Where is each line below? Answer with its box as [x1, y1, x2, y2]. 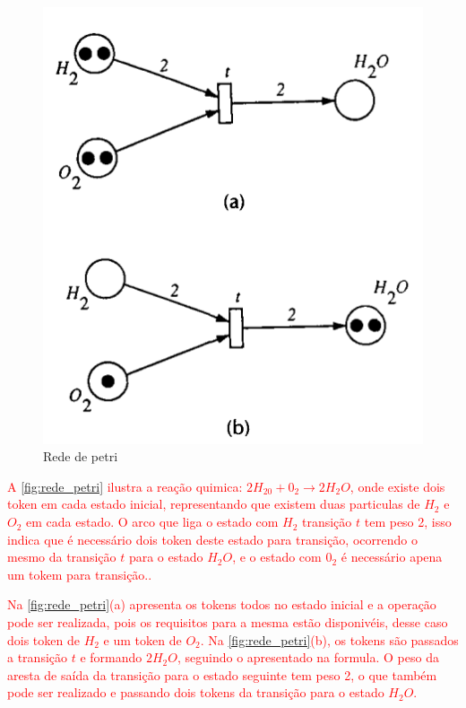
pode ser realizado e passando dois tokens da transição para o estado [7, 683, 384, 702]
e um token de [103, 630, 182, 649]
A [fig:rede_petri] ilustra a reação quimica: [7, 476, 243, 495]
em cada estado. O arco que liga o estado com [26, 512, 279, 531]
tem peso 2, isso [364, 512, 452, 531]
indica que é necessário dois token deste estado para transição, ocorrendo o [7, 529, 418, 548]
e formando [80, 648, 142, 667]
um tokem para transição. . [7, 564, 152, 583]
